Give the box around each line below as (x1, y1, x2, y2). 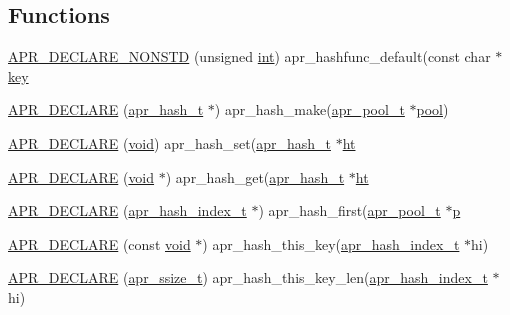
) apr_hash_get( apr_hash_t (165, 166, 345, 187)
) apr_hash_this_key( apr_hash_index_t (202, 233, 460, 254)
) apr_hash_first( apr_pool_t (258, 200, 441, 221)
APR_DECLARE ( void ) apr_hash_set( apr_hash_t (8, 132, 331, 153)
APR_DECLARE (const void (8, 233, 191, 254)
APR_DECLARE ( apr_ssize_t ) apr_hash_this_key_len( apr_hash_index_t (8, 267, 488, 288)
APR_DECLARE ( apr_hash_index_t (8, 200, 247, 221)
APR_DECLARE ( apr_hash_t (8, 99, 204, 120)
